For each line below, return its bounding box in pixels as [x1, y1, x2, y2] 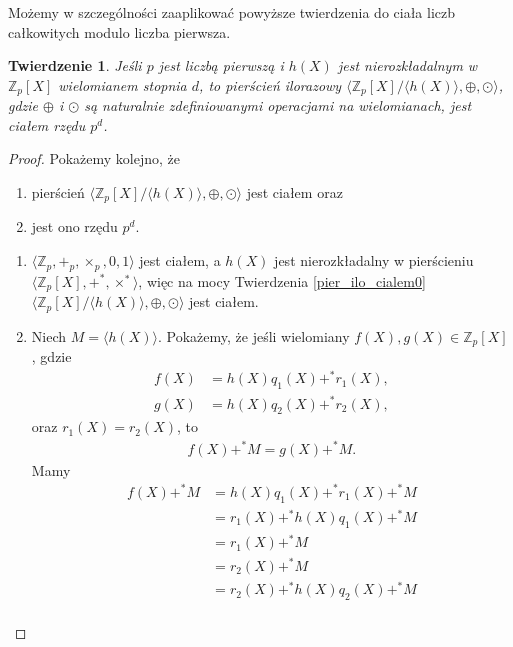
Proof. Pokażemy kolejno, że [8, 148, 181, 169]
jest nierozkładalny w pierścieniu [274, 250, 474, 271]
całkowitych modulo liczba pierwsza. [8, 21, 231, 42]
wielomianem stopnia [58, 74, 187, 95]
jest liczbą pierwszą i [158, 55, 284, 76]
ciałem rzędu [8, 114, 86, 135]
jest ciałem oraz [246, 182, 343, 203]
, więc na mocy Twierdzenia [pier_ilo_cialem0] [138, 270, 426, 291]
